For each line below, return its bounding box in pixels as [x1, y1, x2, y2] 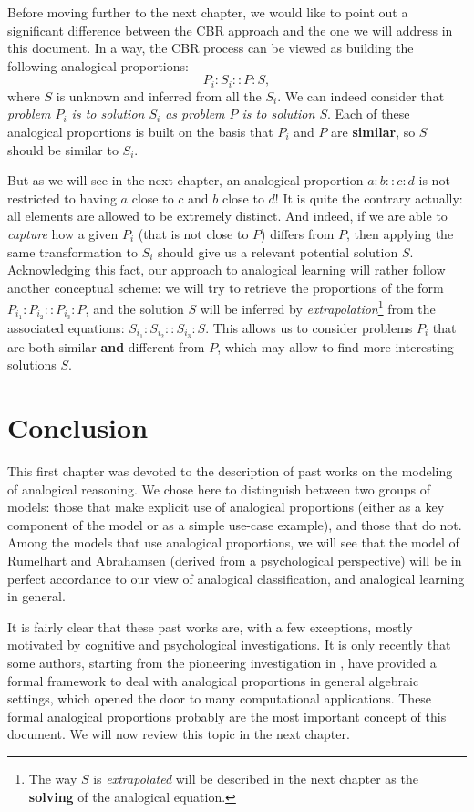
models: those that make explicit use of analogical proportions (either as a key [7, 497, 445, 516]
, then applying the [346, 224, 454, 243]
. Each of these [326, 104, 410, 123]
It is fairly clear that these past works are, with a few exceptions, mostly [7, 617, 413, 636]
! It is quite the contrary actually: [274, 188, 463, 207]
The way [28, 768, 77, 787]
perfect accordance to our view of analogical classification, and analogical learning [7, 568, 465, 588]
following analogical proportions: [7, 56, 189, 75]
